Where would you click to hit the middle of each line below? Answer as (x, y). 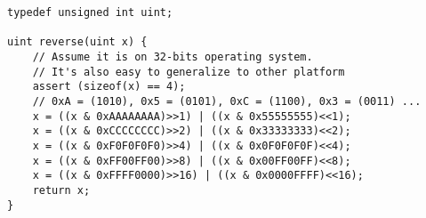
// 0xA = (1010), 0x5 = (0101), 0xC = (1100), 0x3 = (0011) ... (227, 101)
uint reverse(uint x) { (77, 42)
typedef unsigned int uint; (90, 12)
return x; (61, 190)
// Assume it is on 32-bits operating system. (173, 57)
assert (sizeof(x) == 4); (109, 87)
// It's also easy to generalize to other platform (189, 72)
